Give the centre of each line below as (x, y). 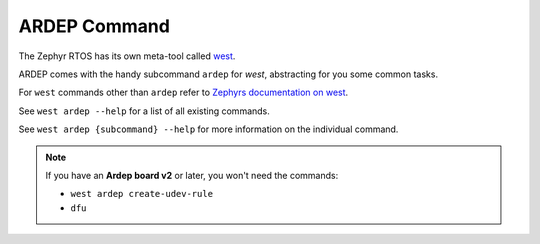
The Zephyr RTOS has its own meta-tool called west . (127, 56)
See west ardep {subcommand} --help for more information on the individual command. (208, 129)
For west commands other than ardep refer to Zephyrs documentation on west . (183, 92)
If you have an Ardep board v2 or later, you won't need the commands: (192, 175)
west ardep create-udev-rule (142, 194)
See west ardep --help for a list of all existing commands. (144, 111)
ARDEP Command (94, 26)
